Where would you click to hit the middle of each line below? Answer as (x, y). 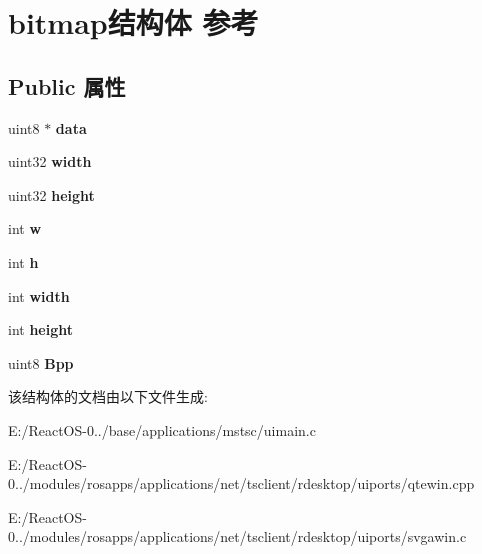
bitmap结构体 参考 (133, 22)
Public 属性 (67, 85)
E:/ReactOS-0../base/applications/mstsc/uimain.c (162, 429)
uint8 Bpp (41, 362)
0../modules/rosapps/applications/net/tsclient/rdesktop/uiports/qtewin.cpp (241, 483)
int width (39, 295)
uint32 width (50, 161)
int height (41, 329)
